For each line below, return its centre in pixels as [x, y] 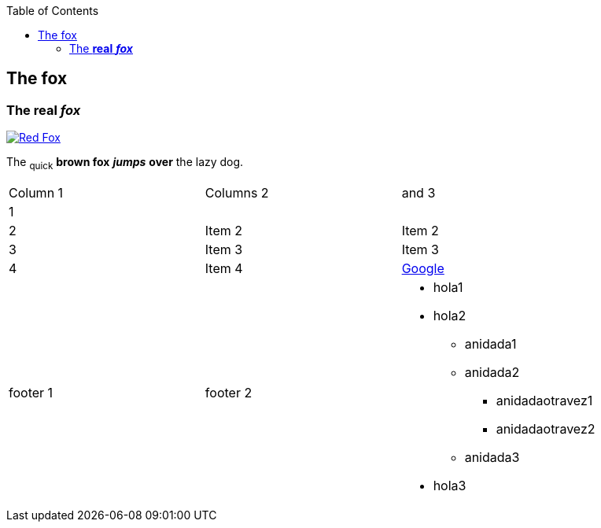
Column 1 [36, 193]
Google [423, 269]
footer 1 [31, 393]
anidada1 [490, 344]
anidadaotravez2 [546, 429]
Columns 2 [237, 193]
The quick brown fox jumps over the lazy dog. [125, 164]
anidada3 [492, 458]
